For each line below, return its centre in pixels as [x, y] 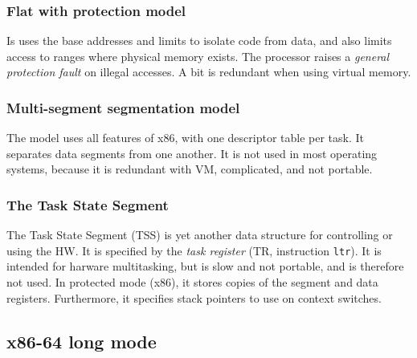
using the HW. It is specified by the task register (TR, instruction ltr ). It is [194, 250]
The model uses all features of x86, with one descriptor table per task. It [186, 138]
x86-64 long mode [82, 341]
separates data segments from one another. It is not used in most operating [192, 153]
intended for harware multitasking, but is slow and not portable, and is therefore [205, 266]
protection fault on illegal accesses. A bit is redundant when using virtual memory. [209, 72]
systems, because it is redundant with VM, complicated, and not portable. [190, 169]
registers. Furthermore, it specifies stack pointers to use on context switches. [194, 297]
